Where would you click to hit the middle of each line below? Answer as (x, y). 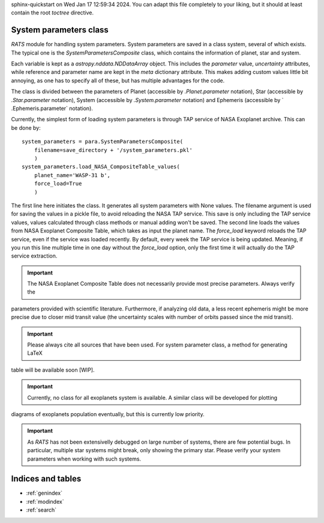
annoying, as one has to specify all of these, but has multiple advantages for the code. (118, 80)
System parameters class (60, 30)
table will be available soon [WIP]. (53, 370)
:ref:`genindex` (44, 493)
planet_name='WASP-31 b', (72, 175)
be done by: (26, 128)
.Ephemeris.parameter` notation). (52, 109)
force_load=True (58, 184)
